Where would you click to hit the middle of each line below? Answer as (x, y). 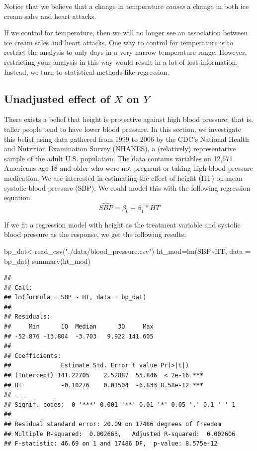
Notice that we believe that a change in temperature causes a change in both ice (127, 6)
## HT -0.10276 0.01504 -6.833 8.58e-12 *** (104, 385)
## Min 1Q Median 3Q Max (79, 327)
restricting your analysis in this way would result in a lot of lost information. (121, 61)
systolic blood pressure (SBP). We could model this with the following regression (127, 187)
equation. (18, 197)
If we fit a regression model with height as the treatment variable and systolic (122, 224)
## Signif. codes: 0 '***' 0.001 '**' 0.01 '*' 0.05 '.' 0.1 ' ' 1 (120, 404)
